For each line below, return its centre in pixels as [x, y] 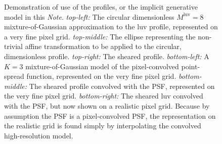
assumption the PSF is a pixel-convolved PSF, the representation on [110, 115]
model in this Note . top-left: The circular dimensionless [89, 16]
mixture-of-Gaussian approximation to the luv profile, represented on [111, 27]
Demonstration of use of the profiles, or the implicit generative [101, 7]
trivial [14, 46]
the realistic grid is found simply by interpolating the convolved [103, 126]
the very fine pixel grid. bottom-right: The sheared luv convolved [104, 96]
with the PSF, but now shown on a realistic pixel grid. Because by [107, 105]
